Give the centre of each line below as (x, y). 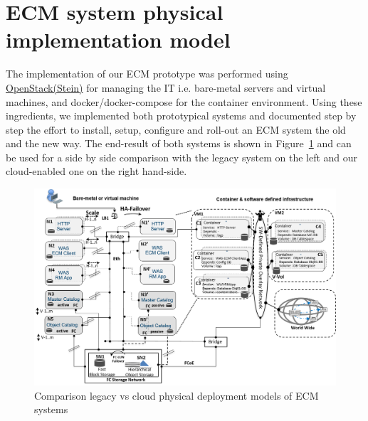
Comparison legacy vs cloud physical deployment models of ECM (177, 395)
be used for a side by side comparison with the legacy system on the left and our (182, 157)
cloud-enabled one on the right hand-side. (96, 171)
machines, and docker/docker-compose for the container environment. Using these (184, 101)
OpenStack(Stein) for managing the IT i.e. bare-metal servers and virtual (166, 87)
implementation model (118, 39)
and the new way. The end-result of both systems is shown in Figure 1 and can (179, 143)
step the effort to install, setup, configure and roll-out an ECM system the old (176, 129)
